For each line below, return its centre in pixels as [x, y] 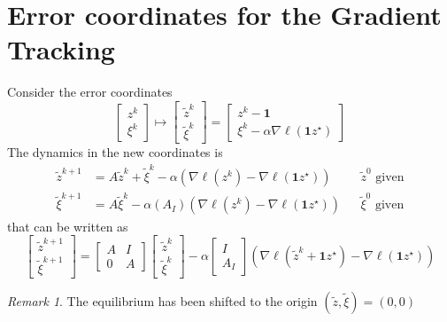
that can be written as [68, 226]
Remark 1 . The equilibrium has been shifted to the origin [162, 300]
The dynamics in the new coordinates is [115, 152]
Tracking [61, 49]
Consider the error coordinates [90, 92]
